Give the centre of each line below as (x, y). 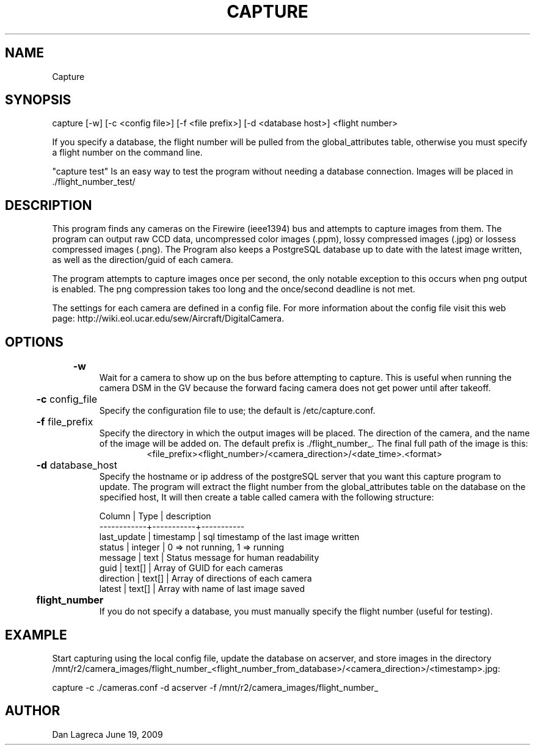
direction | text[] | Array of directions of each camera (206, 579)
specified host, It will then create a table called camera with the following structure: (267, 497)
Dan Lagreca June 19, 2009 (107, 734)
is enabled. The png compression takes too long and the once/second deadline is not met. (234, 289)
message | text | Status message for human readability (209, 558)
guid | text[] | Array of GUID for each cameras (191, 568)
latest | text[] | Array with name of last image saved (202, 589)
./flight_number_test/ (94, 182)
